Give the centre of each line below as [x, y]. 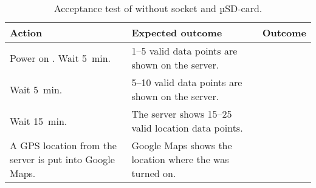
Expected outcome [177, 32]
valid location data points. [187, 128]
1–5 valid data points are [184, 51]
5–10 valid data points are [187, 82]
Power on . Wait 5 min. [60, 58]
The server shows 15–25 [182, 114]
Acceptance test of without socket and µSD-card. [158, 8]
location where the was [180, 159]
